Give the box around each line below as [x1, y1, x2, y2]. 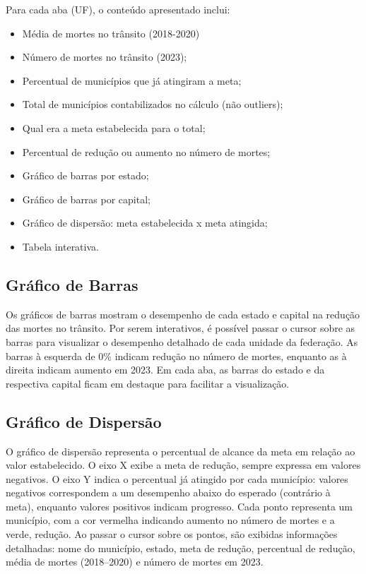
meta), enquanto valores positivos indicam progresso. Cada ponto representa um [6, 498, 353, 513]
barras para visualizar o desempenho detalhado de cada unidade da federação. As [6, 334, 358, 349]
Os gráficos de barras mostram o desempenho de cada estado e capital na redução [6, 306, 360, 321]
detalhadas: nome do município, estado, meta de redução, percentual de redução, [6, 540, 355, 555]
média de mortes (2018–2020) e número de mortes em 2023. [6, 554, 264, 569]
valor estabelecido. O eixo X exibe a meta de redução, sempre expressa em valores [6, 458, 361, 472]
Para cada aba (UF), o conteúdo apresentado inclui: [6, 2, 230, 16]
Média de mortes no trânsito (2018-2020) [22, 25, 200, 40]
